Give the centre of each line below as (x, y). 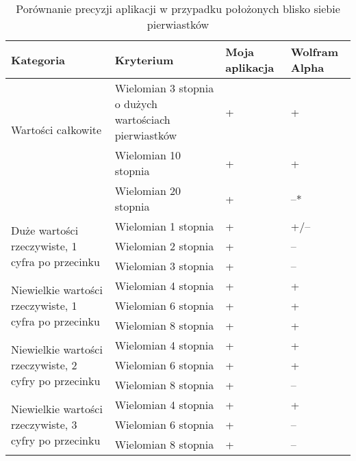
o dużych (136, 104)
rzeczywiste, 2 (44, 365)
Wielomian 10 (148, 155)
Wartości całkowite (56, 129)
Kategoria (38, 60)
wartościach (142, 119)
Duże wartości (45, 230)
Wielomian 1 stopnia (164, 226)
